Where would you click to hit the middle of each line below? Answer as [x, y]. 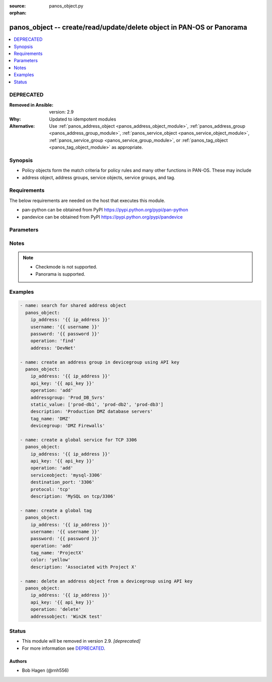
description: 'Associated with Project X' [84, 567]
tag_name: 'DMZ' [50, 418]
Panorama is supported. [60, 274]
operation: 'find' [53, 341]
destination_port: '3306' [62, 482]
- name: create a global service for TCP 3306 [78, 440]
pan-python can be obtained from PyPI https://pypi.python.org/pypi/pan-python [105, 210]
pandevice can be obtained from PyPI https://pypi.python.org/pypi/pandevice [103, 217]
